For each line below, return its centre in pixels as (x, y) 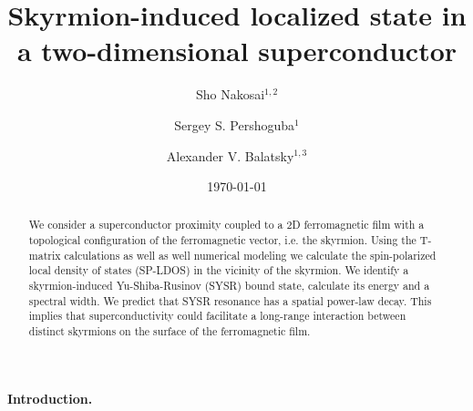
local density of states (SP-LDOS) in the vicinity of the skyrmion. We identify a (219, 270)
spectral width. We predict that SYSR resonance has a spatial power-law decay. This (230, 300)
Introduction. (50, 398)
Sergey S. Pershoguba (235, 124)
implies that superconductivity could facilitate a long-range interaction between (217, 316)
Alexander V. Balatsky (230, 155)
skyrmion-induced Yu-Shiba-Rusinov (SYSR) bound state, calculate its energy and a (229, 286)
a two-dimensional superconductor (237, 51)
